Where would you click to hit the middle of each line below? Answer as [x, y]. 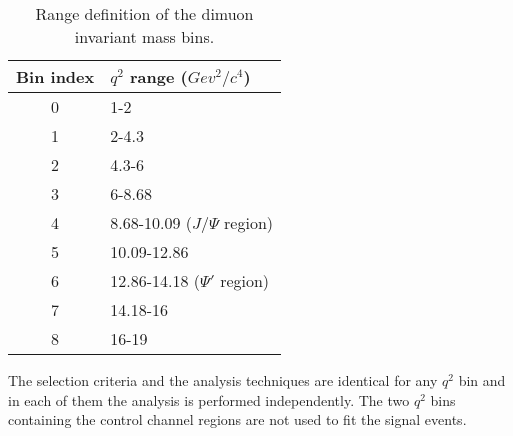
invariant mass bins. [144, 36]
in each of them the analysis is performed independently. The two [209, 399]
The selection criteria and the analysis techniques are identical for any [223, 380]
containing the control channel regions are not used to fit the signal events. [237, 419]
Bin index [55, 76]
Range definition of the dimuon [144, 13]
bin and [482, 380]
